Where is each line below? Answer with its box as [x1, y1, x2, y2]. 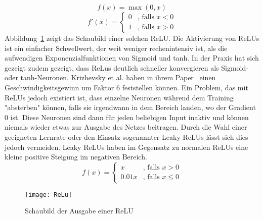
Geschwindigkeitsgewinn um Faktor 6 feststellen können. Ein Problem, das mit [5, 82, 248, 92]
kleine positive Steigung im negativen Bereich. [5, 151, 147, 162]
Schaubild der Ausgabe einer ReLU [25, 205, 134, 216]
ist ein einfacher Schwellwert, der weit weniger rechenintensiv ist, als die [5, 42, 228, 53]
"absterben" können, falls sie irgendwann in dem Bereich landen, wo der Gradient [5, 102, 256, 113]
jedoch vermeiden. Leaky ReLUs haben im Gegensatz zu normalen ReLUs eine [5, 141, 248, 152]
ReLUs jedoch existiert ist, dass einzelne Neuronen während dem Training [5, 92, 234, 102]
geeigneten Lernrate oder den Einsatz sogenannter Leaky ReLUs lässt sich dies [5, 131, 248, 142]
